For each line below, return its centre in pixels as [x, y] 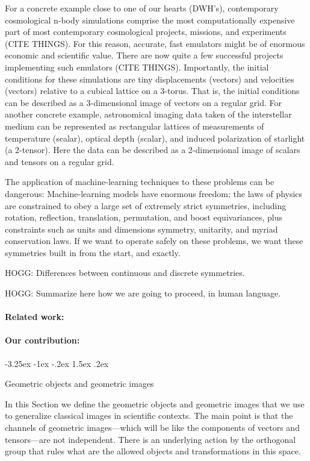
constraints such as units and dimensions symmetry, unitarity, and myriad [141, 229]
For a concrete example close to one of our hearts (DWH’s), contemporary [142, 8]
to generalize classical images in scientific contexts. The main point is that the [149, 416]
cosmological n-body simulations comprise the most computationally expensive [150, 20]
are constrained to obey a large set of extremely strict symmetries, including [146, 205]
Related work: [35, 317]
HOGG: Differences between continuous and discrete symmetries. [125, 273]
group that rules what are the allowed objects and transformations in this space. [153, 451]
